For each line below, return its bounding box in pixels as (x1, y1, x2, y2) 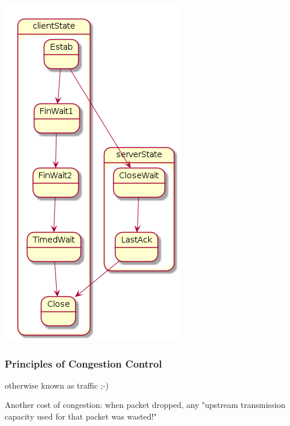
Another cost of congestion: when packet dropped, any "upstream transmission (5, 399, 286, 411)
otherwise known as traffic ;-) (5, 379, 109, 391)
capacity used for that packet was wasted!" (5, 410, 157, 422)
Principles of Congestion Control (5, 356, 162, 370)
